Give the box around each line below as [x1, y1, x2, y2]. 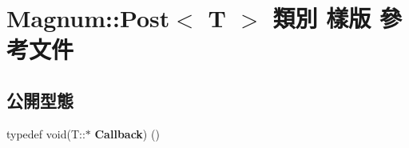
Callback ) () [94, 125, 160, 142]
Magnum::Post [6, 2, 170, 34]
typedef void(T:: [6, 125, 85, 142]
